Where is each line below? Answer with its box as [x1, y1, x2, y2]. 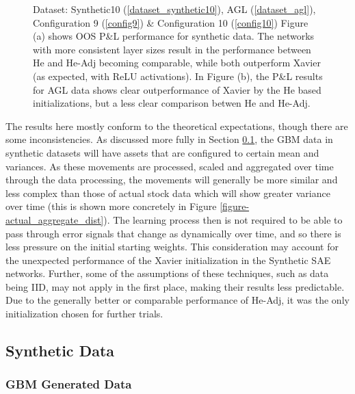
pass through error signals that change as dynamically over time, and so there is [5, 226, 341, 240]
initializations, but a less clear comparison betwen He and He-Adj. [33, 96, 311, 110]
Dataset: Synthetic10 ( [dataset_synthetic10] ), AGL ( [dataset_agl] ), [33, 2, 316, 16]
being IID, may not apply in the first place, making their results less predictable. [5, 279, 345, 293]
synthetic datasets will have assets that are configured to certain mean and [5, 145, 319, 159]
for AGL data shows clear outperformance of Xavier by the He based [33, 82, 321, 96]
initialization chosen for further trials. [5, 306, 163, 321]
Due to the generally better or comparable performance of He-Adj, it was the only [5, 293, 350, 307]
